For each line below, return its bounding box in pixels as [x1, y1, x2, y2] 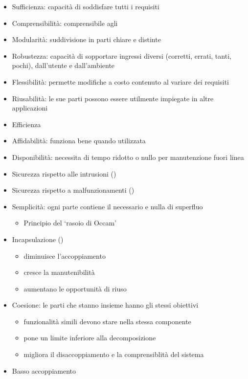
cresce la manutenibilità [23, 267, 95, 277]
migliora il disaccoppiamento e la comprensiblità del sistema [23, 349, 204, 359]
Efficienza [12, 119, 41, 129]
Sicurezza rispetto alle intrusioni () [12, 168, 116, 178]
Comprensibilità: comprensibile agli [12, 18, 118, 28]
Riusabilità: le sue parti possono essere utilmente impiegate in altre [12, 93, 214, 103]
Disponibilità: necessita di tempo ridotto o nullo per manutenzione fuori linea [12, 152, 244, 162]
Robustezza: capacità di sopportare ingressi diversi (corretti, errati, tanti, [12, 50, 231, 61]
